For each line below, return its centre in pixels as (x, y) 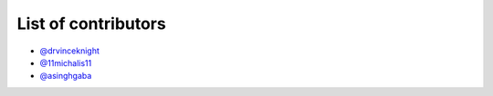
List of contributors (91, 24)
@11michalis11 (66, 62)
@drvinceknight (70, 51)
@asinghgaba (66, 76)
